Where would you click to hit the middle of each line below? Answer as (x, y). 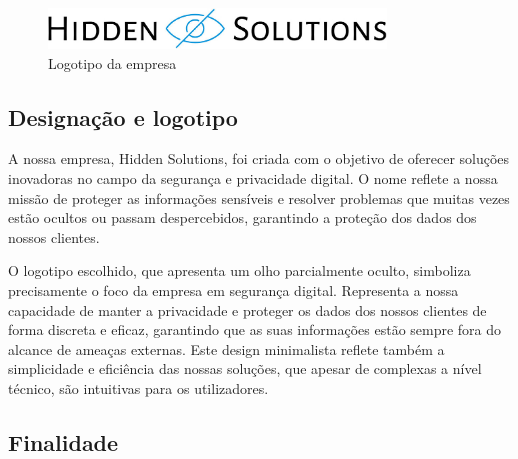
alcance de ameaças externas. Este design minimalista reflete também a (226, 348)
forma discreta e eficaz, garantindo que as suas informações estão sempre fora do (255, 329)
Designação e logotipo (123, 116)
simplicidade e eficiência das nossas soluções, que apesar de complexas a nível (245, 368)
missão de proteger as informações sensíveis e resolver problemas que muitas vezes (259, 197)
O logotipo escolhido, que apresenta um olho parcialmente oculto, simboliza (239, 270)
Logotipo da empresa (112, 62)
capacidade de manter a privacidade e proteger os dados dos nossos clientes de (247, 309)
